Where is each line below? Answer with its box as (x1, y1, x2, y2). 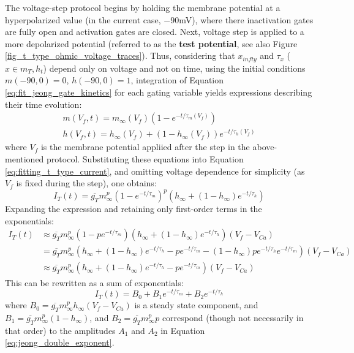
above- (252, 140, 277, 153)
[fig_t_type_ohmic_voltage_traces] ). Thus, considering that (5, 49, 235, 62)
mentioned (5, 152, 44, 165)
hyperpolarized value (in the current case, (5, 13, 161, 26)
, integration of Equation (130, 74, 224, 86)
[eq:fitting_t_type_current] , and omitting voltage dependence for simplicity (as (5, 164, 305, 177)
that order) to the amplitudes (5, 324, 116, 336)
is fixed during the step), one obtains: (16, 176, 157, 189)
